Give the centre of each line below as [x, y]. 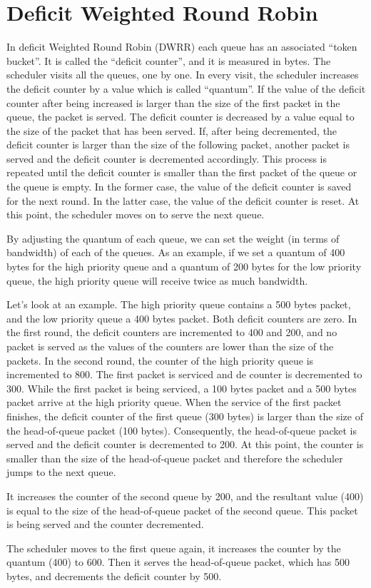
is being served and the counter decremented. [105, 524]
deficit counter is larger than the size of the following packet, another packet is [178, 145]
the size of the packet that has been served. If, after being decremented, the [172, 130]
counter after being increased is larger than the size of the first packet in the [173, 102]
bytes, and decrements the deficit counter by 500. [114, 576]
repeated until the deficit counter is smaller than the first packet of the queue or [182, 172]
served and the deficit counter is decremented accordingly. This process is [167, 158]
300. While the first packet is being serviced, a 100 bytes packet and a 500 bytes [182, 388]
